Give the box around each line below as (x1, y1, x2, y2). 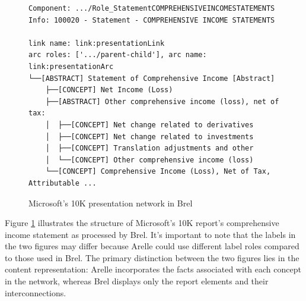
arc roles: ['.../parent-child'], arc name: (28, 51, 207, 59)
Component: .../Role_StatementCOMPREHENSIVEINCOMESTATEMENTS (28, 4, 275, 12)
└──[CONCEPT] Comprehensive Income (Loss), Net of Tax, (45, 167, 271, 176)
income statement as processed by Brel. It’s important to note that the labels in (5, 228, 296, 240)
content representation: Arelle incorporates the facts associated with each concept (5, 263, 301, 275)
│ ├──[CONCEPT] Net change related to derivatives (45, 120, 254, 129)
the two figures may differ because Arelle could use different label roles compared (5, 240, 299, 252)
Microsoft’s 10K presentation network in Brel (28, 196, 193, 209)
